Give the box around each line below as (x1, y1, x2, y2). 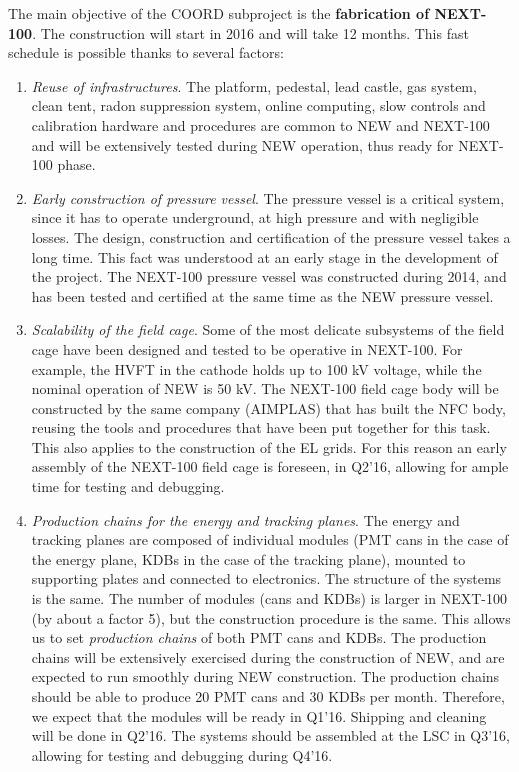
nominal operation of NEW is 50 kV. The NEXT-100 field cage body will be (31, 378, 499, 399)
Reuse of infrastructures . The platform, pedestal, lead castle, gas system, (31, 75, 477, 96)
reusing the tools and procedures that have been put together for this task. (31, 417, 491, 438)
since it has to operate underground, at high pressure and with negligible (31, 207, 479, 228)
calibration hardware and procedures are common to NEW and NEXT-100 (31, 114, 490, 135)
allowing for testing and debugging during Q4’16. (31, 744, 333, 765)
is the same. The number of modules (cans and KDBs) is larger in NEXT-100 (31, 588, 507, 609)
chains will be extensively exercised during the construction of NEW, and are (31, 646, 505, 667)
